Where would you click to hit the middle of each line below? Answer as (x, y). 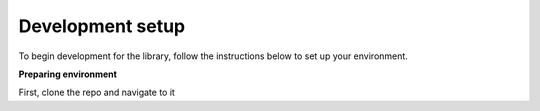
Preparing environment (67, 74)
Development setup (102, 26)
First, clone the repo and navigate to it (96, 92)
